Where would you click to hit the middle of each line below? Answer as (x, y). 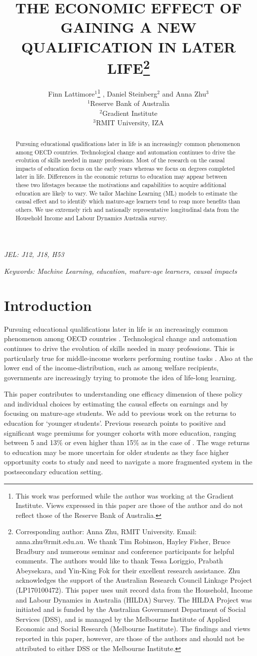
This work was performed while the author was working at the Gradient (125, 495)
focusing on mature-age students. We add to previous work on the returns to (120, 413)
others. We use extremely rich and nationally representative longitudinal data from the (127, 210)
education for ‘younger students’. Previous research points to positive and (115, 423)
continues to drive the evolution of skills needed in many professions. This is (119, 348)
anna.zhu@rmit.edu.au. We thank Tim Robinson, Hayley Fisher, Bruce (123, 541)
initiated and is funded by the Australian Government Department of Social (131, 609)
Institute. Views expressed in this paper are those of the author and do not (129, 505)
